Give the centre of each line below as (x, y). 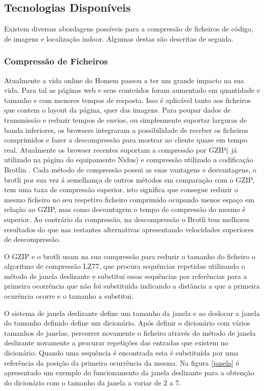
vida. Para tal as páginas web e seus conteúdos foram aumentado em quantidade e (132, 90)
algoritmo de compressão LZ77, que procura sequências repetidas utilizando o (125, 266)
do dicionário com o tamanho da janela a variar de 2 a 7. (93, 382)
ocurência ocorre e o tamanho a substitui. (69, 296)
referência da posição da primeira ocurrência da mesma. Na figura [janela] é (122, 362)
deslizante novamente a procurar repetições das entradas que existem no (116, 343)
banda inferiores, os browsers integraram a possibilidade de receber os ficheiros (126, 130)
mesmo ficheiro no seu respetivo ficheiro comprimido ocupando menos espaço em (129, 199)
